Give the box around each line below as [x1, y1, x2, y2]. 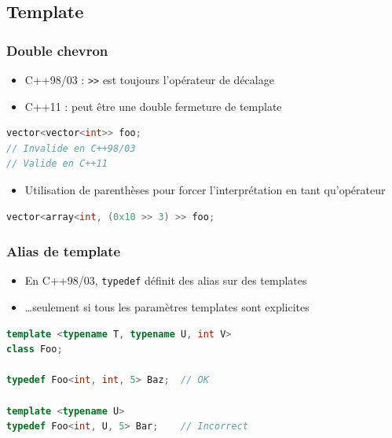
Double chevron [6, 40, 108, 60]
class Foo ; [6, 344, 63, 355]
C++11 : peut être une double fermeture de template [24, 98, 282, 114]
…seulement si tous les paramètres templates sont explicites [24, 299, 310, 315]
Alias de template [6, 241, 121, 261]
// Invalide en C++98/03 [6, 142, 136, 154]
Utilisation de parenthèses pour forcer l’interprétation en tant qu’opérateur [24, 182, 386, 198]
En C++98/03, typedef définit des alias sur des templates [24, 272, 307, 289]
